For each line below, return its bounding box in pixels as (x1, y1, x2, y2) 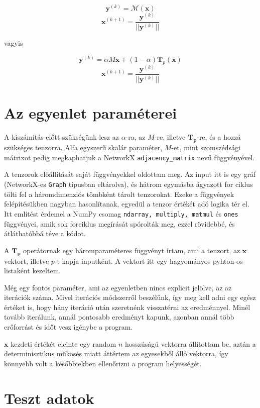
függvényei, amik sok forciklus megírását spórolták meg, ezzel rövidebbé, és (4, 218, 235, 229)
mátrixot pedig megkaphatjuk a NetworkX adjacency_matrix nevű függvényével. (4, 152, 255, 162)
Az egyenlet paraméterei (4, 103, 177, 123)
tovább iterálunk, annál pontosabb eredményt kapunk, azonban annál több (4, 312, 234, 322)
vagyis (4, 38, 23, 48)
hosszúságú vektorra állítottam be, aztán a (124, 338, 256, 349)
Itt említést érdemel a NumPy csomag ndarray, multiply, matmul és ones (4, 208, 238, 219)
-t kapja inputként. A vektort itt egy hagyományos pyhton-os (54, 255, 243, 266)
